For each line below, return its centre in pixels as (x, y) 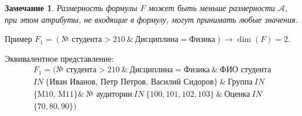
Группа (240, 82)
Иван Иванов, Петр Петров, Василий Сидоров (132, 82)
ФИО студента (246, 70)
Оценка (237, 95)
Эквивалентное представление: (59, 58)
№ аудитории (109, 95)
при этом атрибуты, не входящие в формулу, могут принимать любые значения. (151, 19)
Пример (18, 39)
